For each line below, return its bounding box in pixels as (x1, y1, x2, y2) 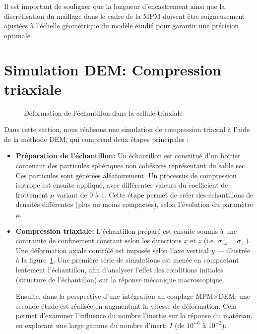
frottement (15, 189, 48, 200)
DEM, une (218, 291, 250, 301)
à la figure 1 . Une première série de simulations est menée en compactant (15, 255, 239, 265)
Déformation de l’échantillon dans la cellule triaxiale (24, 107, 183, 118)
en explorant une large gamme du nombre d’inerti (15, 320, 167, 330)
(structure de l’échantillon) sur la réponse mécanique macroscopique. (15, 274, 224, 284)
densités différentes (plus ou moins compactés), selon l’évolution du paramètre (15, 199, 253, 209)
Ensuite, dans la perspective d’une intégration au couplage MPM (15, 291, 213, 301)
